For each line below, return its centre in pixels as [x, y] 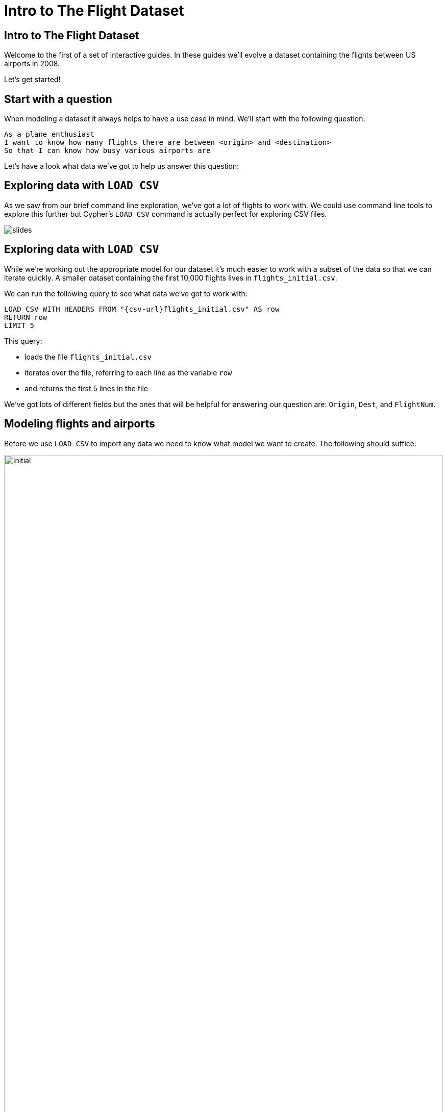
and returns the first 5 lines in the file [86, 388]
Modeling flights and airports [80, 424]
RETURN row [26, 317]
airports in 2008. [32, 64]
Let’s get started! [32, 80]
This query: [23, 341]
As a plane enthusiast [49, 134]
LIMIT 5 [19, 325]
